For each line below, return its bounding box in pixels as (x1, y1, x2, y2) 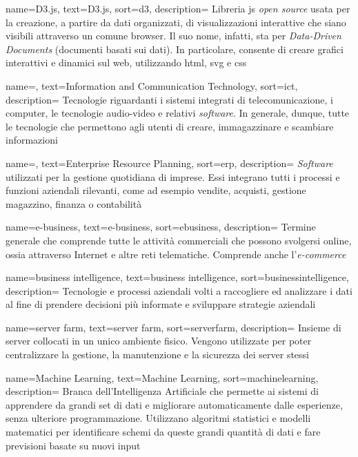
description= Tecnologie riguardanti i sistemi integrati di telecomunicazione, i (6, 92, 333, 106)
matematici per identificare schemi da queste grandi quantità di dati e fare (6, 425, 321, 439)
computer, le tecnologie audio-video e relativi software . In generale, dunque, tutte (6, 106, 350, 120)
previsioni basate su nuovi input (6, 438, 141, 452)
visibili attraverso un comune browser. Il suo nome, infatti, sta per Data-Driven (6, 28, 341, 43)
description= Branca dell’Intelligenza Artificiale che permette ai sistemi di (6, 384, 319, 398)
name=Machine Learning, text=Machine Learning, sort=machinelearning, (6, 370, 319, 385)
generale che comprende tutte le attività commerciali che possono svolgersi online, (6, 233, 352, 247)
